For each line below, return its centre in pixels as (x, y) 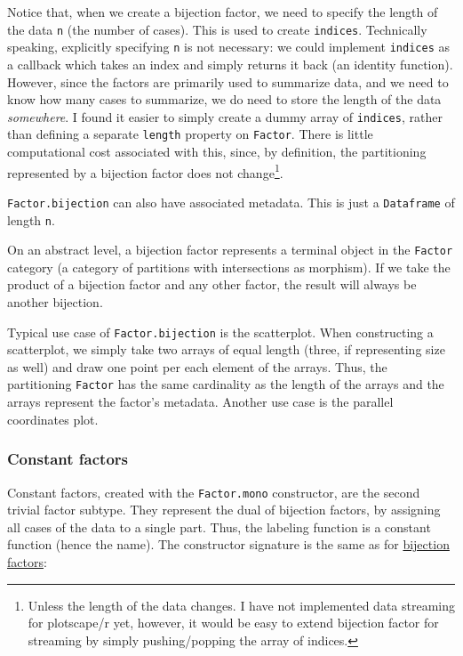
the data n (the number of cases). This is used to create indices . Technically (217, 29)
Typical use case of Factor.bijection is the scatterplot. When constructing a (220, 332)
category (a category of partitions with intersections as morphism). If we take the (229, 267)
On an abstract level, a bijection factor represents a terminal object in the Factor (230, 250)
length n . (31, 219)
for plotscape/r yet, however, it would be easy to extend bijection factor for (233, 623)
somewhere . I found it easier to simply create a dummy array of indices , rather (225, 116)
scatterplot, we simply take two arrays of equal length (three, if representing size (226, 349)
